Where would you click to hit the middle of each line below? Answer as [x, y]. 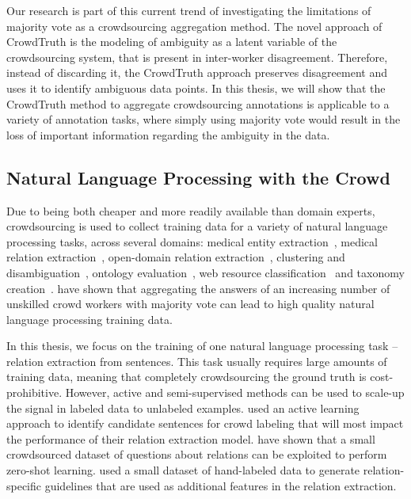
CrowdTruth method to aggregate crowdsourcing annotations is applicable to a [198, 103]
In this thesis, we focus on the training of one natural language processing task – [202, 346]
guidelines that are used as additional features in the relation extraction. [221, 485]
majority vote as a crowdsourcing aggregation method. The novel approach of [194, 26]
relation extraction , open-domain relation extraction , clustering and [176, 257]
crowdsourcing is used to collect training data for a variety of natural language [197, 226]
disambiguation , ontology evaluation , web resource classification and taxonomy [205, 272]
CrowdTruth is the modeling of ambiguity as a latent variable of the [172, 42]
